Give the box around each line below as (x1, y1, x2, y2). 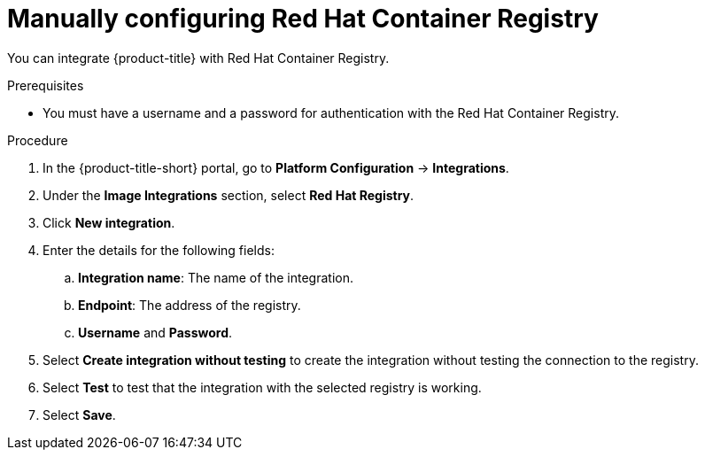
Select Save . (43, 407, 116, 422)
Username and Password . (78, 324, 233, 340)
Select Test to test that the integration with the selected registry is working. (43, 379, 482, 395)
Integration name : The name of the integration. (78, 269, 353, 285)
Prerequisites (7, 77, 84, 93)
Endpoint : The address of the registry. (78, 297, 301, 313)
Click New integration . (43, 214, 175, 230)
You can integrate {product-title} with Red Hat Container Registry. (7, 50, 390, 66)
